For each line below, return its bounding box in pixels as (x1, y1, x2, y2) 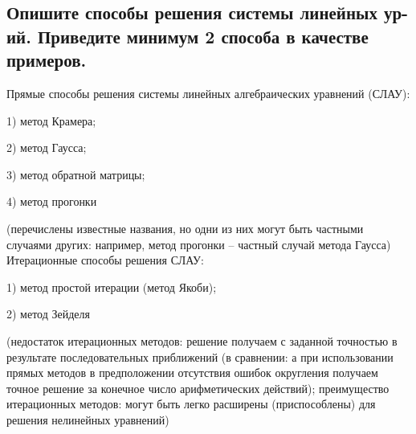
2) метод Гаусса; (6, 139, 87, 156)
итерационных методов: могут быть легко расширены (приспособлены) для (6, 395, 376, 412)
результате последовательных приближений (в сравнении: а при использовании (6, 348, 394, 365)
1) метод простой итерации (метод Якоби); (6, 278, 217, 295)
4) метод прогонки (6, 193, 97, 210)
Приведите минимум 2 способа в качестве (37, 23, 369, 48)
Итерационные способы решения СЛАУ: (6, 252, 204, 268)
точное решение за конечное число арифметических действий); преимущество (6, 379, 389, 396)
